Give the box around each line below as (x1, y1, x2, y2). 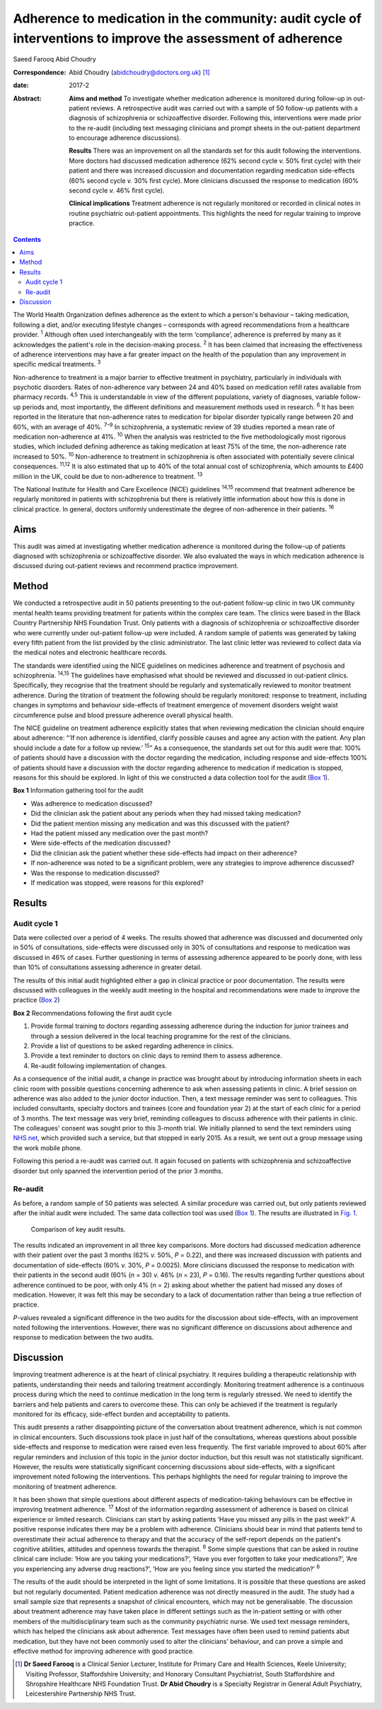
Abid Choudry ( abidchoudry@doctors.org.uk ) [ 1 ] (69, 68, 210, 76)
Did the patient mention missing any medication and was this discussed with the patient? (30, 819, 290, 828)
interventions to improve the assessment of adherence (13, 30, 343, 46)
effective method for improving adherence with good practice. (13, 1647, 195, 1655)
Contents (13, 235, 42, 243)
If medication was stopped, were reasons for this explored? (30, 878, 204, 887)
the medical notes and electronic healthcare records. (13, 648, 168, 657)
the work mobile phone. (13, 1143, 83, 1152)
